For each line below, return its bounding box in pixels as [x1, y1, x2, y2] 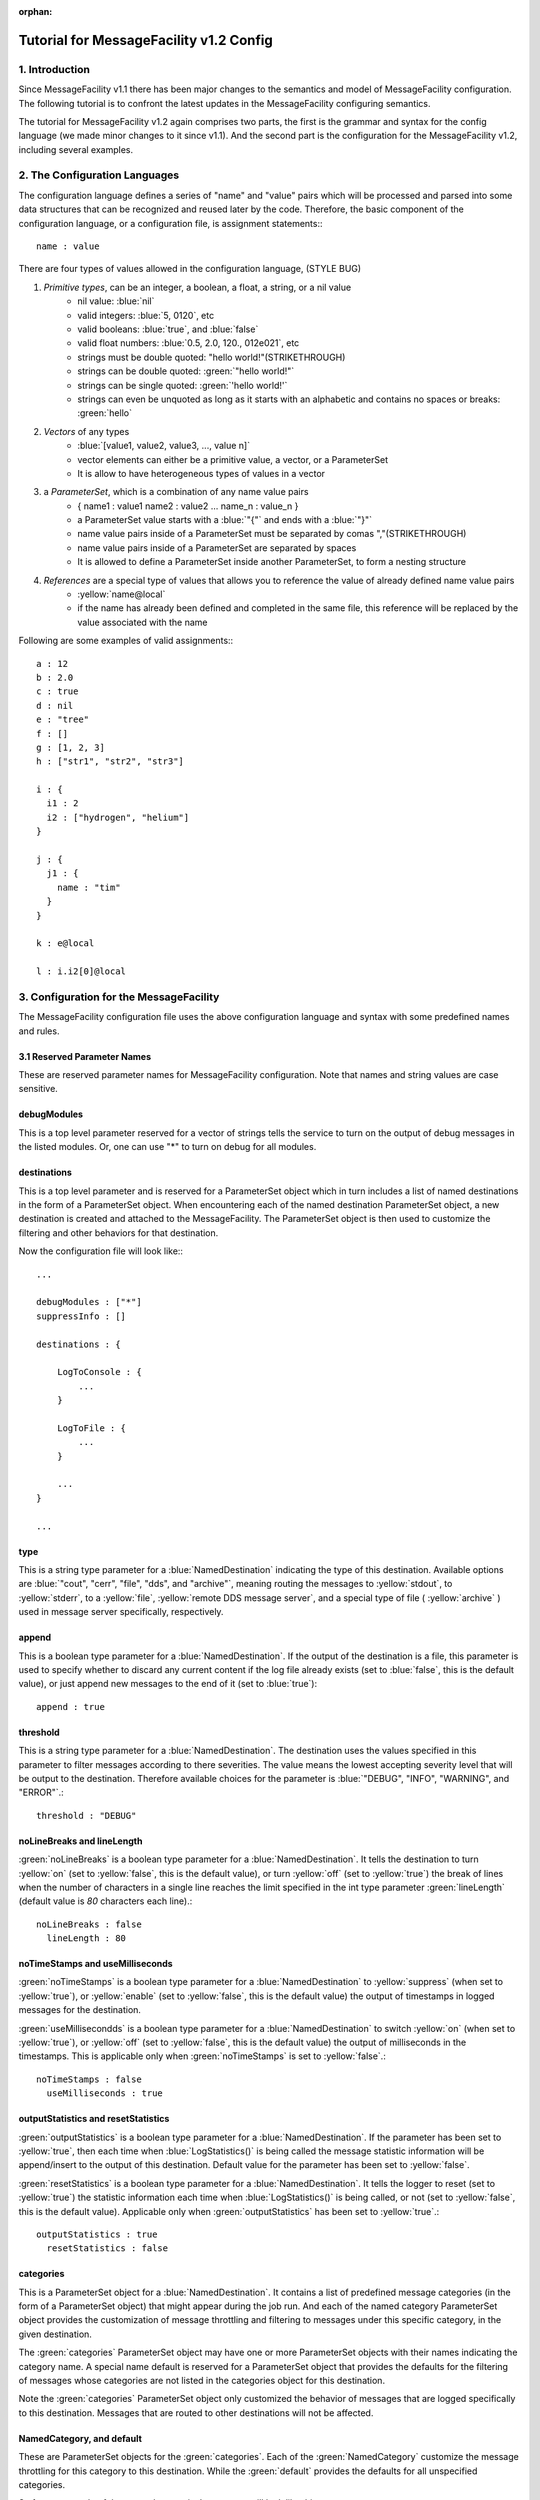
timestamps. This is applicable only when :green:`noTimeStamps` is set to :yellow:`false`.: [18, 2050, 387, 2062]
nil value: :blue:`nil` [77, 295, 155, 307]
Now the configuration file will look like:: [18, 1245, 184, 1257]
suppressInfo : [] [36, 1310, 127, 1322]
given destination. [18, 2328, 92, 2340]
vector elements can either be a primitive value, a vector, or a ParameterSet [77, 453, 389, 465]
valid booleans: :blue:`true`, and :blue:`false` [77, 323, 259, 335]
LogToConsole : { [56, 1366, 142, 1378]
